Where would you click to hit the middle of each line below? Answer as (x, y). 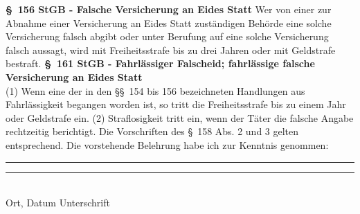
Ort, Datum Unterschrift (58, 203)
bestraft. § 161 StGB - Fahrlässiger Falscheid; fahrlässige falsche (160, 63)
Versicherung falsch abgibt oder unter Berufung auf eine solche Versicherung (167, 36)
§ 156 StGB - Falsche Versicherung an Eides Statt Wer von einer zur (169, 9)
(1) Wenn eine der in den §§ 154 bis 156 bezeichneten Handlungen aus (155, 90)
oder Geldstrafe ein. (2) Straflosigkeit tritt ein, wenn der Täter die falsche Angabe (180, 117)
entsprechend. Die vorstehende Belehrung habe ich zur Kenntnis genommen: (167, 144)
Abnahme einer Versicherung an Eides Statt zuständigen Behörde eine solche (169, 23)
